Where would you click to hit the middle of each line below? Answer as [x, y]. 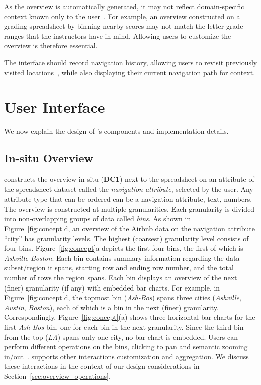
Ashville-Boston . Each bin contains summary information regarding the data [122, 258]
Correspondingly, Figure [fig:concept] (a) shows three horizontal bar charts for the [130, 317]
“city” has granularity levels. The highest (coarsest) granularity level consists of [126, 238]
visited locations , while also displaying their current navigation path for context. [130, 72]
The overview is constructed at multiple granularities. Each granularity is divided [129, 208]
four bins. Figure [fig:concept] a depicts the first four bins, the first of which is [124, 248]
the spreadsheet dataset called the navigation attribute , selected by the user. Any [129, 189]
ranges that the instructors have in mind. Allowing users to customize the [118, 35]
